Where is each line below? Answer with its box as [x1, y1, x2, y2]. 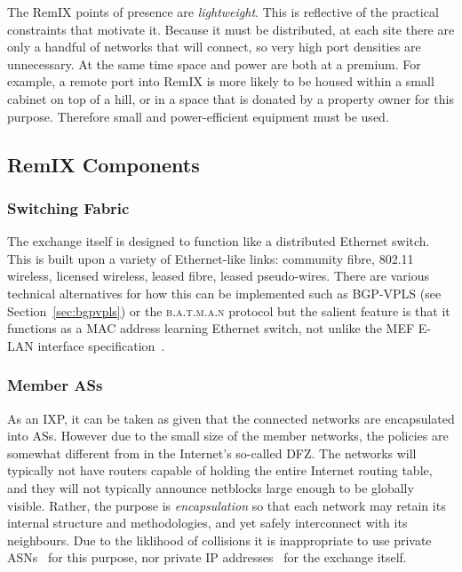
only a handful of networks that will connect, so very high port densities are [7, 37, 421, 56]
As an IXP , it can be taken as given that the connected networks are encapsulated [7, 409, 455, 427]
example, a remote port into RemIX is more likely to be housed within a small [7, 72, 434, 91]
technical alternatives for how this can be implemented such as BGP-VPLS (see [7, 283, 442, 302]
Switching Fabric [7, 196, 130, 218]
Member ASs [7, 374, 103, 396]
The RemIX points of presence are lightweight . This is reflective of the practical [7, 3, 439, 20]
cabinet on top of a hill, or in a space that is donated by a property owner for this [7, 89, 454, 107]
